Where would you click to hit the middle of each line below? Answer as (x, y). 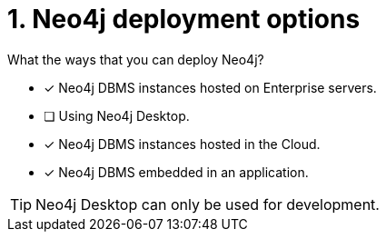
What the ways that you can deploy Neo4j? (136, 59)
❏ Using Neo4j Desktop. (117, 115)
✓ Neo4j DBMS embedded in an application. (176, 172)
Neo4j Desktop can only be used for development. (208, 204)
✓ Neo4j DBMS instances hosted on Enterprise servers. (210, 87)
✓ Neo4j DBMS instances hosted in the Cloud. (182, 144)
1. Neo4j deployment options (184, 19)
